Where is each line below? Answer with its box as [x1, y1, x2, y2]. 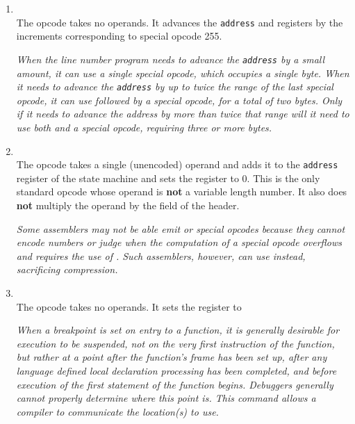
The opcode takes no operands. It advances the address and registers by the [16, 15, 343, 29]
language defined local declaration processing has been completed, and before [16, 363, 337, 377]
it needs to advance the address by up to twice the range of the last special [16, 79, 333, 94]
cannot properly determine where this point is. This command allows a [16, 391, 316, 405]
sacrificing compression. [16, 262, 118, 277]
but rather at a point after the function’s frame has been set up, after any [16, 350, 327, 364]
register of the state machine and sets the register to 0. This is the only [16, 170, 320, 185]
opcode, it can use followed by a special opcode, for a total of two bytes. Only [16, 92, 342, 107]
